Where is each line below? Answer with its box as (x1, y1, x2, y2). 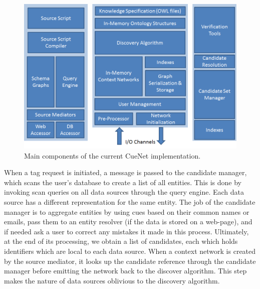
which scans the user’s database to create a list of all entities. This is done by (4, 177, 241, 187)
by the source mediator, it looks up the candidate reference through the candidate (4, 255, 256, 266)
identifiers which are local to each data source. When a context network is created (4, 246, 256, 256)
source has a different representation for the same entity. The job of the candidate (4, 197, 255, 207)
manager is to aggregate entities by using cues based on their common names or (4, 206, 249, 217)
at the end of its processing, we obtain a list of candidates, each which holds (4, 236, 238, 246)
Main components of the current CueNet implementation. (24, 150, 201, 161)
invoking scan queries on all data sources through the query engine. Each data (4, 187, 244, 197)
